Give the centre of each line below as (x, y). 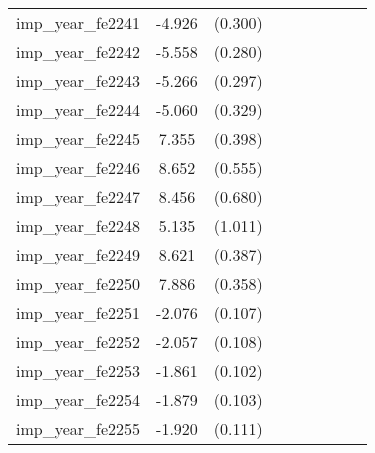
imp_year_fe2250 (78, 283)
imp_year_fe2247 (78, 196)
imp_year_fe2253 (78, 370)
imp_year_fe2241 (78, 22)
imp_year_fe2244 (78, 109)
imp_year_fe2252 (78, 341)
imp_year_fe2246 (78, 167)
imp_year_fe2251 (78, 312)
